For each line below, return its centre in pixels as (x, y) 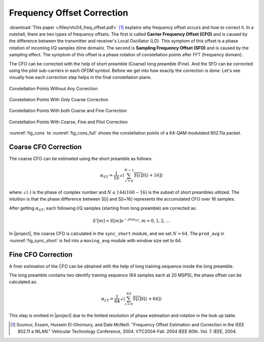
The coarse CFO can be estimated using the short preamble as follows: (81, 159)
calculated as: (23, 282)
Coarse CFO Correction (45, 147)
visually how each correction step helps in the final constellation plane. (80, 77)
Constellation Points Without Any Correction (53, 89)
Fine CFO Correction (41, 254)
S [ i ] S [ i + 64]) (147, 299)
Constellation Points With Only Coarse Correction (59, 100)
